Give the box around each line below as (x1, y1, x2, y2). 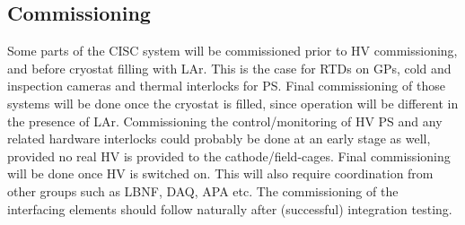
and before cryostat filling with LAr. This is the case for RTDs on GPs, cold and (7, 58, 452, 77)
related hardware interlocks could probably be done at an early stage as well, (7, 129, 431, 148)
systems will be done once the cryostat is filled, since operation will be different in (7, 93, 459, 112)
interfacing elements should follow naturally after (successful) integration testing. (7, 199, 452, 218)
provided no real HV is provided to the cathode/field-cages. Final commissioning (7, 146, 451, 165)
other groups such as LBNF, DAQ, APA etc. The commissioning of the (7, 181, 399, 200)
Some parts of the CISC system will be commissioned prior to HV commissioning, (7, 41, 458, 60)
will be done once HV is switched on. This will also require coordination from (7, 164, 434, 183)
